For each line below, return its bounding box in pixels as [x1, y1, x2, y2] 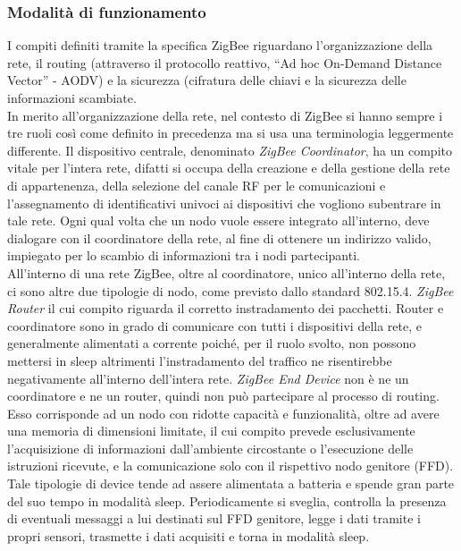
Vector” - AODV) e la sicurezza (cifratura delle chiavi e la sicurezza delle [7, 71, 407, 89]
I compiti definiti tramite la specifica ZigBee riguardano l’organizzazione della [7, 36, 433, 55]
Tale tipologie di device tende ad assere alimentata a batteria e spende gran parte [7, 474, 455, 493]
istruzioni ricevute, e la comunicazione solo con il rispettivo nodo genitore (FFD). [7, 456, 454, 475]
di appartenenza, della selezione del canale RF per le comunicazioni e [7, 175, 386, 194]
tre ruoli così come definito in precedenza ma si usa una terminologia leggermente [7, 123, 454, 142]
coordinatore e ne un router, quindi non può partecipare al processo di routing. [7, 386, 440, 405]
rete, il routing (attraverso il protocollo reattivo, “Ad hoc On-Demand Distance [7, 53, 442, 72]
